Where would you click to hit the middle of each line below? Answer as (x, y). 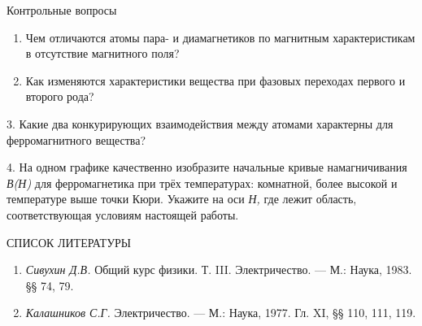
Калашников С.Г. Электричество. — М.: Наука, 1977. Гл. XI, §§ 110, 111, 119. (221, 313)
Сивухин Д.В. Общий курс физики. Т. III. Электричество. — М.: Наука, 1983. (219, 269)
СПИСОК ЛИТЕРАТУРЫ (69, 242)
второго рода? (60, 96)
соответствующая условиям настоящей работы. (123, 214)
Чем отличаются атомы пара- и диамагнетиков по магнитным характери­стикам (220, 37)
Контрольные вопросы (62, 10)
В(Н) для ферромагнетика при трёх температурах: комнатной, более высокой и (202, 183)
